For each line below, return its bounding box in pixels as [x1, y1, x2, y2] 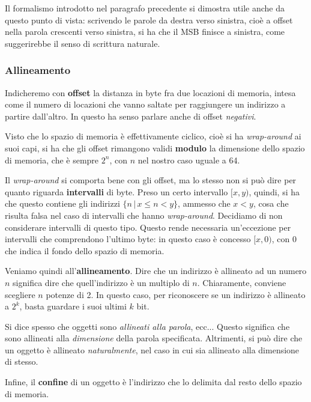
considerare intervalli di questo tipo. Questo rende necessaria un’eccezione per [5, 221, 291, 233]
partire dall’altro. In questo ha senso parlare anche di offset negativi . [5, 109, 256, 122]
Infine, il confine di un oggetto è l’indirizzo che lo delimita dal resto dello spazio [5, 376, 302, 388]
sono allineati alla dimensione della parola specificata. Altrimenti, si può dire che [5, 332, 303, 344]
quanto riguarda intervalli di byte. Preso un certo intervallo [5, 185, 228, 198]
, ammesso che [178, 197, 231, 210]
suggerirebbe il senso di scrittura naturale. [5, 37, 160, 49]
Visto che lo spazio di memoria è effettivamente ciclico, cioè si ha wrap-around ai [5, 130, 301, 142]
